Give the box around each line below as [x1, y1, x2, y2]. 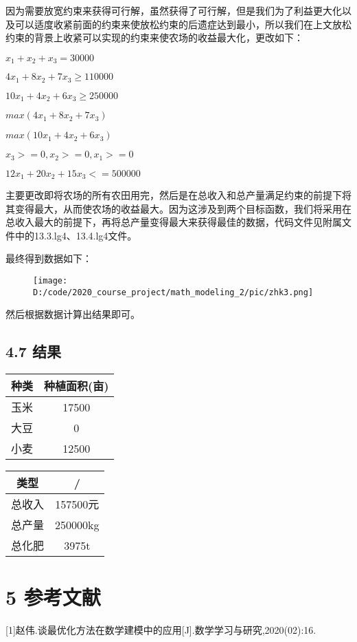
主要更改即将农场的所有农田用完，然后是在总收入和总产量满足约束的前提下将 [5, 188, 352, 202]
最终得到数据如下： [5, 251, 92, 266]
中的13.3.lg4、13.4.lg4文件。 [14, 228, 137, 242]
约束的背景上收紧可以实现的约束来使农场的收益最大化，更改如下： [5, 30, 303, 45]
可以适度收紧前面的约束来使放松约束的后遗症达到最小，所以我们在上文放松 [14, 17, 352, 31]
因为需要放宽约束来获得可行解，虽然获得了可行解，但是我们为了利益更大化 [5, 3, 342, 17]
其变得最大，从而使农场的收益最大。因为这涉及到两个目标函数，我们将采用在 [5, 201, 352, 215]
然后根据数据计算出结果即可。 [5, 307, 140, 321]
